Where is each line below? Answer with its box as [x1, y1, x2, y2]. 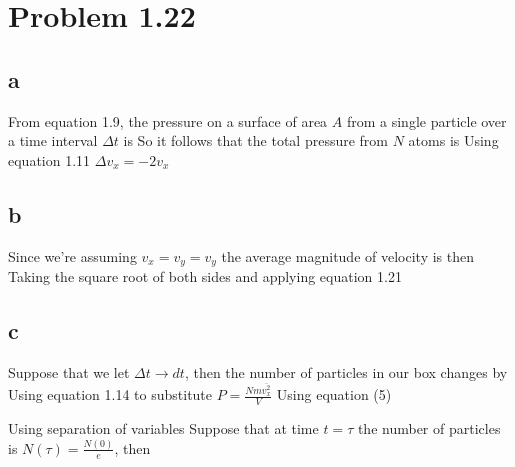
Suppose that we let [8, 361, 130, 382]
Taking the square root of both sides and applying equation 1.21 [8, 266, 402, 287]
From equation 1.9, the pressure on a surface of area [8, 110, 328, 131]
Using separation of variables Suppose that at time [8, 418, 319, 439]
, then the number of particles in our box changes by [184, 361, 508, 382]
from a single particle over [346, 110, 507, 131]
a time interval [8, 130, 98, 151]
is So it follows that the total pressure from [123, 130, 389, 151]
